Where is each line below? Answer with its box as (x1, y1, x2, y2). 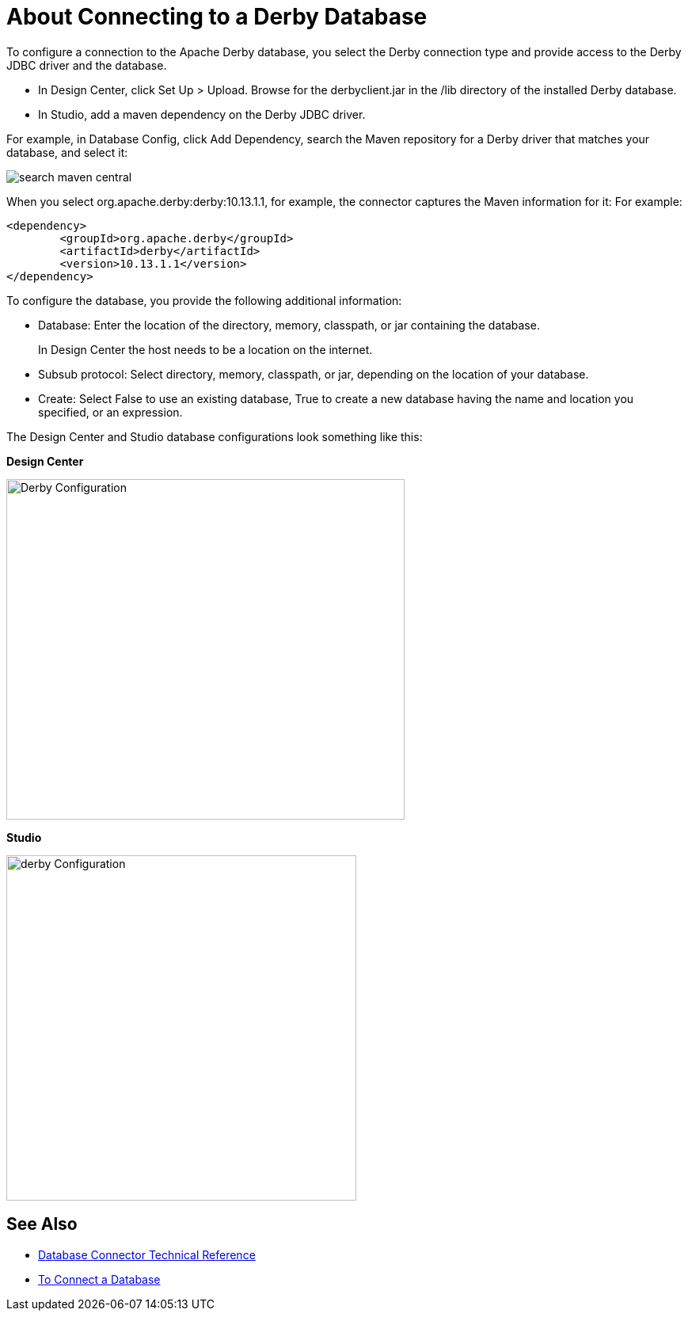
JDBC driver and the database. (6, 58, 167, 72)
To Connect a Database (38, 1272, 161, 1286)
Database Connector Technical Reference (38, 1247, 256, 1262)
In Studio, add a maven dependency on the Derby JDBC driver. (38, 107, 366, 121)
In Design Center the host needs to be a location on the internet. (38, 342, 373, 356)
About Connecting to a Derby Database (6, 3, 428, 30)
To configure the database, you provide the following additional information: (6, 293, 402, 307)
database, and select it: (6, 145, 128, 159)
